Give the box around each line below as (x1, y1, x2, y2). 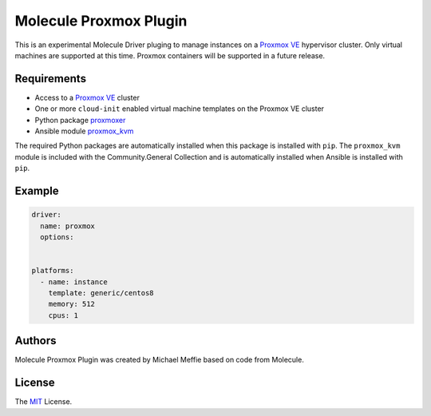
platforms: (31, 266, 74, 275)
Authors (14, 334, 57, 347)
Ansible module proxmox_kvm (34, 126, 134, 136)
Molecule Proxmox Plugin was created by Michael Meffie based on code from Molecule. (14, 355, 305, 365)
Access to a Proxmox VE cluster (34, 93, 140, 102)
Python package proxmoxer (34, 115, 126, 125)
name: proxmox (40, 221, 96, 231)
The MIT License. (14, 397, 73, 406)
